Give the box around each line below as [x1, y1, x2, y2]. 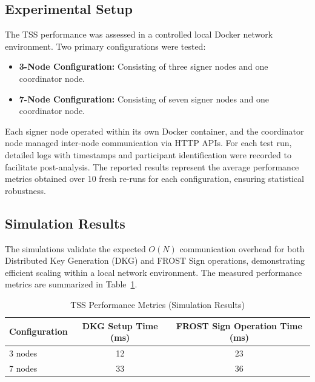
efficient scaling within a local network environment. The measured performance [5, 266, 302, 278]
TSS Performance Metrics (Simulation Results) [70, 298, 245, 310]
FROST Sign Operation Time [176, 319, 302, 332]
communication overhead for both [179, 242, 305, 255]
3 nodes [9, 346, 38, 359]
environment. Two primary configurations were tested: [5, 39, 206, 52]
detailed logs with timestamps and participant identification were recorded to [5, 148, 291, 161]
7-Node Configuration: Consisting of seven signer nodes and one [19, 92, 269, 105]
